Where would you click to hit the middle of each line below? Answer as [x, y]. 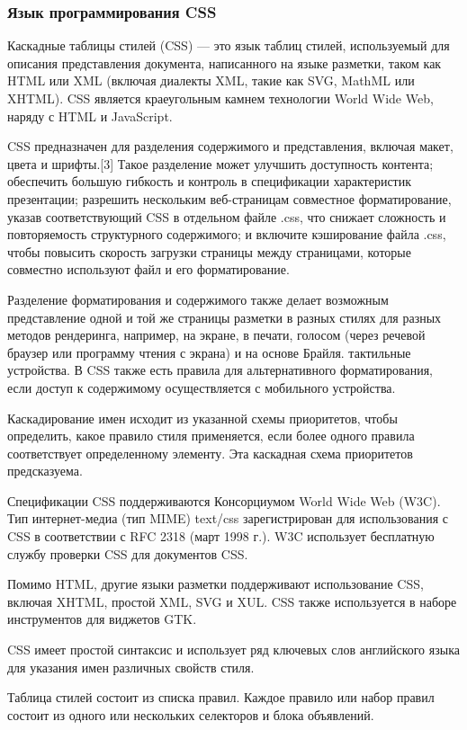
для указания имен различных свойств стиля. [131, 667]
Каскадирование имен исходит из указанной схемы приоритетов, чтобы [202, 418]
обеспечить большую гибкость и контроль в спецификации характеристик [210, 181]
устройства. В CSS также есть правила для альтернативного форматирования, [220, 370]
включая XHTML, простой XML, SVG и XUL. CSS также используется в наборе [232, 601]
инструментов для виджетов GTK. [102, 619]
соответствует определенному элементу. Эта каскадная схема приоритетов [210, 453]
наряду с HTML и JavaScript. [90, 116]
